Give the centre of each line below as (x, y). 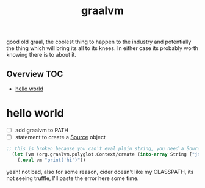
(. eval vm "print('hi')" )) (52, 160)
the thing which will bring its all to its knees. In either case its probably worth (103, 48)
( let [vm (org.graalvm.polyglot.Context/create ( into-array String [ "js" (107, 154)
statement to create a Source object (60, 137)
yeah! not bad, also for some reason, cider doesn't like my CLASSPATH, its (100, 172)
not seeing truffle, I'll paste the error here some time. (73, 178)
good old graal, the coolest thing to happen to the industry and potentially (99, 42)
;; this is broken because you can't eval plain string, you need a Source (105, 149)
